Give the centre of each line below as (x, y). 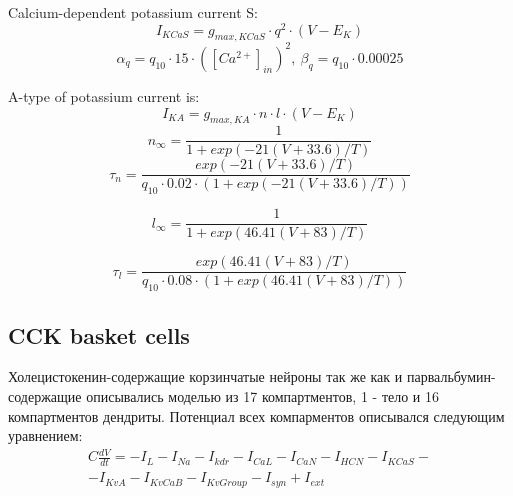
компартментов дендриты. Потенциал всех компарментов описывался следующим (256, 415)
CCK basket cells (99, 334)
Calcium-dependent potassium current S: (133, 12)
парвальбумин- (451, 376)
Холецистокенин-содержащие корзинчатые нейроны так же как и (205, 376)
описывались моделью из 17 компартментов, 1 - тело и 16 (263, 396)
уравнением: (45, 435)
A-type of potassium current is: (104, 95)
